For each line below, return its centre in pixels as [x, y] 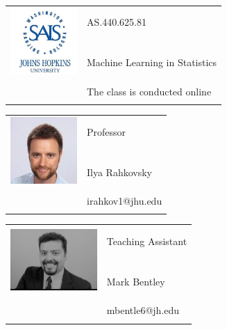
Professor [107, 131]
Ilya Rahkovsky [119, 172]
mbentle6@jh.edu [143, 310]
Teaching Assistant [147, 241]
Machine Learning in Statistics [152, 62]
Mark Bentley [136, 281]
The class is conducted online [149, 91]
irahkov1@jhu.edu [125, 201]
